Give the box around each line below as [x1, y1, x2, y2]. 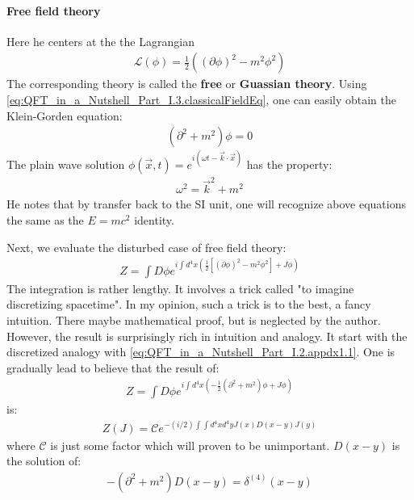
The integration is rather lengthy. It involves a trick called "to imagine [6, 279, 354, 296]
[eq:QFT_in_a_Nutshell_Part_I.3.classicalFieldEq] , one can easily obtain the [6, 91, 397, 108]
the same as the [6, 212, 84, 229]
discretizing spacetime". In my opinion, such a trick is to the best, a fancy [6, 296, 371, 313]
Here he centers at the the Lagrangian [6, 32, 194, 49]
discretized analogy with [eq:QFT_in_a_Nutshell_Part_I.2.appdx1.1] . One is [6, 343, 395, 360]
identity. [134, 212, 174, 229]
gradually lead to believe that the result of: [6, 359, 220, 376]
